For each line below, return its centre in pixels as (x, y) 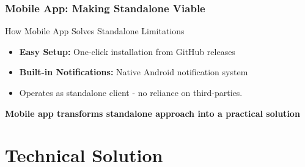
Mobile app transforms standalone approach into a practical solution (152, 113)
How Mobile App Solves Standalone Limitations (95, 31)
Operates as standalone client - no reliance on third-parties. (131, 92)
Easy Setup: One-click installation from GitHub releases (127, 51)
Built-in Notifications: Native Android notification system (134, 72)
